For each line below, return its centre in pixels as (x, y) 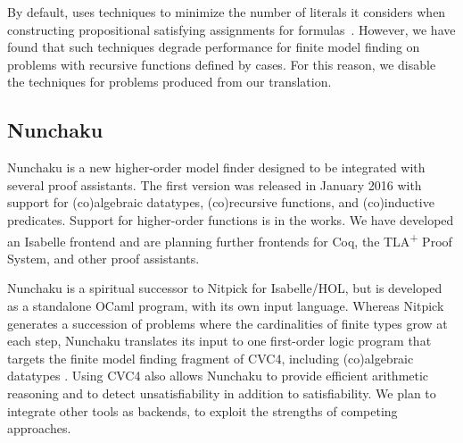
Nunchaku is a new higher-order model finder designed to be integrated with (216, 167)
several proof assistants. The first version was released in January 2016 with (215, 184)
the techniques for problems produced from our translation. (169, 82)
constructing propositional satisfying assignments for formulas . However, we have (231, 29)
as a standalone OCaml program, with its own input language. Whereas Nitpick (226, 305)
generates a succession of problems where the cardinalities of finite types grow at (227, 323)
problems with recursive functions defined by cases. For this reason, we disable (222, 64)
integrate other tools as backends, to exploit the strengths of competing (203, 410)
